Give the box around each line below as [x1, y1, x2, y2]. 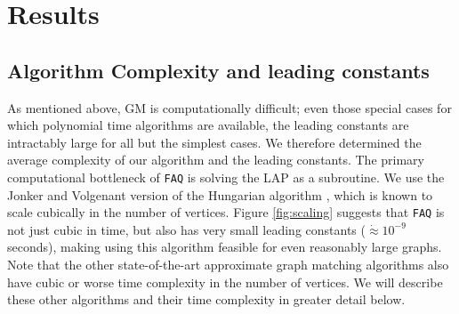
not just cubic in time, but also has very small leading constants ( [7, 220, 366, 238]
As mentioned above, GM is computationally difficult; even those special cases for [7, 98, 452, 117]
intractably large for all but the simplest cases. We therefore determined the [7, 133, 422, 151]
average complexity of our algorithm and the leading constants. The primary [7, 150, 424, 169]
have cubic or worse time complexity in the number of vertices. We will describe [7, 272, 443, 291]
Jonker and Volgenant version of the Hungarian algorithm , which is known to [7, 185, 433, 204]
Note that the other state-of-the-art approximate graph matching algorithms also [7, 255, 449, 274]
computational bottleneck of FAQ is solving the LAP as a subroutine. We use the [7, 167, 445, 186]
